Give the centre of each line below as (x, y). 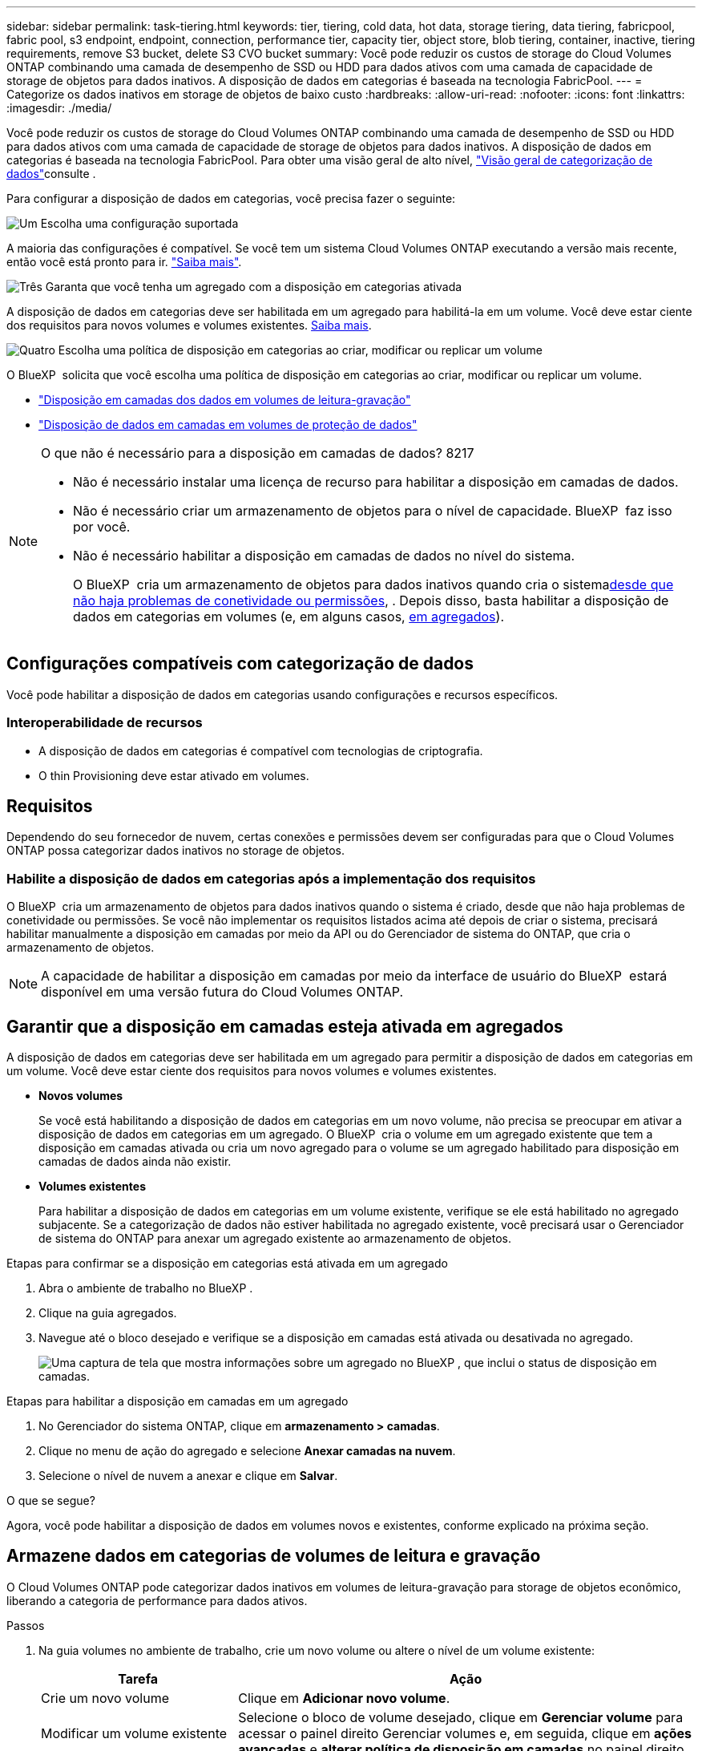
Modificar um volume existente (134, 1733)
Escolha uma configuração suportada (139, 223)
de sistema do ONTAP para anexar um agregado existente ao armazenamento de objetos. (275, 1239)
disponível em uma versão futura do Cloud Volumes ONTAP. (222, 992)
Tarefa (138, 1678)
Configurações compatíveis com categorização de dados (240, 664)
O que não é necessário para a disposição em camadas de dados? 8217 (258, 453)
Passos (26, 1625)
